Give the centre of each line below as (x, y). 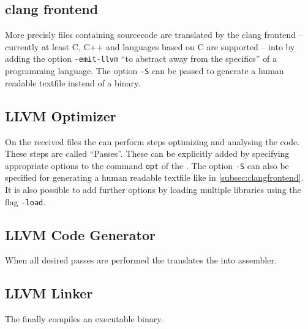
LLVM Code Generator (80, 234)
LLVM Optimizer (61, 115)
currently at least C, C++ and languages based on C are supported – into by (150, 46)
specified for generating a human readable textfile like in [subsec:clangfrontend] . (154, 177)
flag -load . (25, 201)
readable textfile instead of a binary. (73, 82)
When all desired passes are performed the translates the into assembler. (141, 260)
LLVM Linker (49, 293)
